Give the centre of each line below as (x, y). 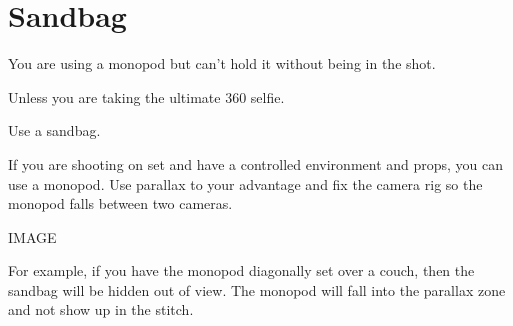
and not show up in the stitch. (101, 309)
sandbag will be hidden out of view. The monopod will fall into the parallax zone (257, 289)
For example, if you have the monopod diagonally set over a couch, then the (241, 270)
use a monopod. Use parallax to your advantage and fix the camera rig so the (245, 183)
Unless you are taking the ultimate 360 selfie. (146, 96)
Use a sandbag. (54, 130)
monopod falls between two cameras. (120, 203)
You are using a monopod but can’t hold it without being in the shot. (222, 63)
